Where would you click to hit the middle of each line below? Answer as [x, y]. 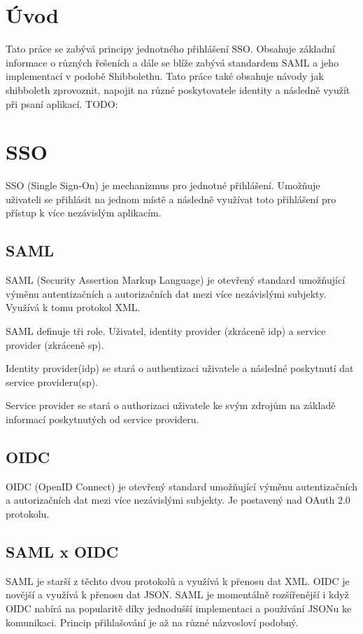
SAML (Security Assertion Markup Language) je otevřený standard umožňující [176, 280]
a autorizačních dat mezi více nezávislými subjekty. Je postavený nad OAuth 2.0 [178, 500]
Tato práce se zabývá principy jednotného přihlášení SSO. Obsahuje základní [170, 49]
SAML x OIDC [62, 551]
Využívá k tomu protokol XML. [73, 307]
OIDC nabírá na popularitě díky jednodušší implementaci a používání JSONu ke [179, 608]
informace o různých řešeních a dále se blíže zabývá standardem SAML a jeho [172, 62]
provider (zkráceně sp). [55, 344]
